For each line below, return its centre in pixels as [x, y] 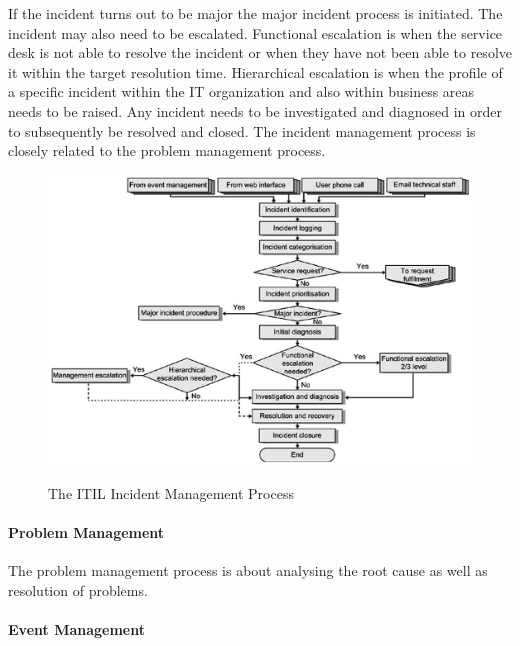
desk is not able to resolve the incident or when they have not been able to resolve [260, 52]
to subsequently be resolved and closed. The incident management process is [242, 130]
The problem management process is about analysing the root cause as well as [248, 569]
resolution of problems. [78, 589]
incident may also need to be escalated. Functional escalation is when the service [255, 32]
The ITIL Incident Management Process [171, 492]
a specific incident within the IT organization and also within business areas [241, 91]
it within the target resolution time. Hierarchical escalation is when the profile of [255, 71]
